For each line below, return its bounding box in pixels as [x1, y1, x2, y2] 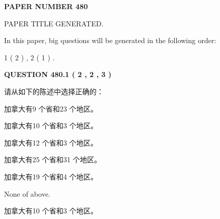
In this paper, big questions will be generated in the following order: [4, 35, 216, 46]
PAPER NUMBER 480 [4, 1, 88, 11]
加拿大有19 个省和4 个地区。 [4, 171, 98, 181]
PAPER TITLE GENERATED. [4, 18, 104, 28]
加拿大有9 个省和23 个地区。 [4, 103, 98, 114]
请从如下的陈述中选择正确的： [4, 86, 104, 96]
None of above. [4, 188, 50, 199]
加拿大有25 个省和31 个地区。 [4, 154, 102, 165]
